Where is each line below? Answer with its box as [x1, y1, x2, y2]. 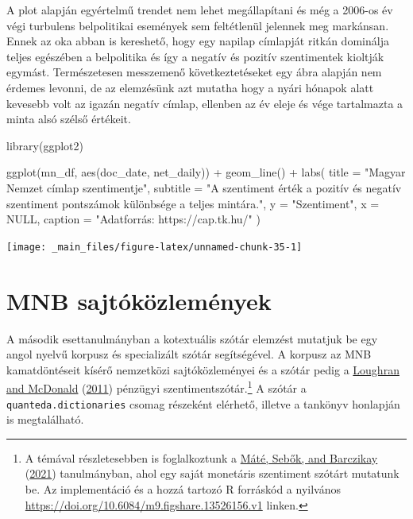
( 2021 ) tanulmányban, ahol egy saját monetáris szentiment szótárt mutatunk [25, 465, 399, 482]
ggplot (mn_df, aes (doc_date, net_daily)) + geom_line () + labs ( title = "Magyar [6, 164, 406, 180]
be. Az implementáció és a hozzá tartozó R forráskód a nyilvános [25, 480, 341, 497]
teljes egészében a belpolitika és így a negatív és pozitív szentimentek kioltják [6, 48, 384, 64]
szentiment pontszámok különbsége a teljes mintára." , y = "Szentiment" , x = [6, 195, 380, 211]
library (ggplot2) [6, 137, 83, 153]
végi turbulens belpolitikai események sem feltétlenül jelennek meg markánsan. [6, 17, 389, 33]
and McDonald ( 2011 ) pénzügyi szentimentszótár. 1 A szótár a [6, 378, 307, 396]
